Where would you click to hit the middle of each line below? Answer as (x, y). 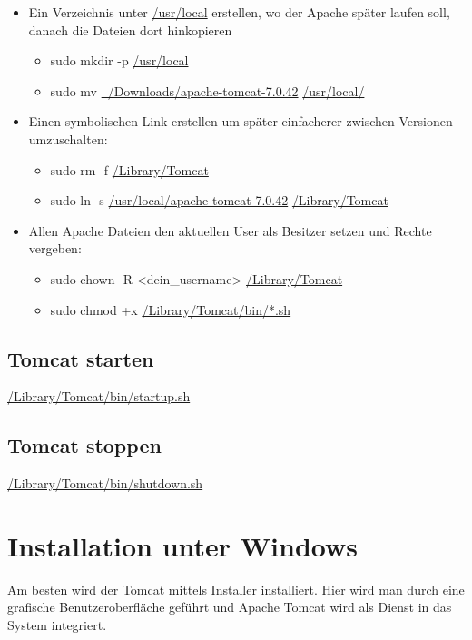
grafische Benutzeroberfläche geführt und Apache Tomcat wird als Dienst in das (230, 607)
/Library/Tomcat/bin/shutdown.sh (105, 483)
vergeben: (55, 248)
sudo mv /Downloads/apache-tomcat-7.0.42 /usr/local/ (207, 90)
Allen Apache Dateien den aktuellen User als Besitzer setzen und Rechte (230, 230)
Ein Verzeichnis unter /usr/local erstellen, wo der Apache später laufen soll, (239, 12)
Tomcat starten (81, 358)
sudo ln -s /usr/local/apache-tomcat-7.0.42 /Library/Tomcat (219, 200)
